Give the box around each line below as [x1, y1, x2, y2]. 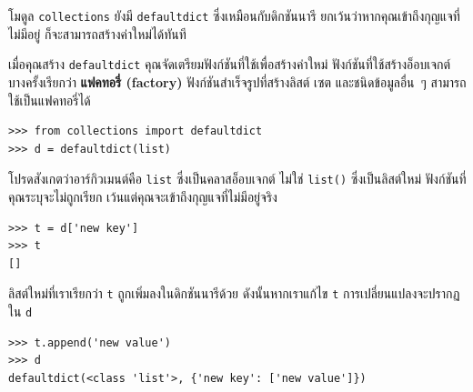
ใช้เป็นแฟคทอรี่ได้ [8, 90, 91, 109]
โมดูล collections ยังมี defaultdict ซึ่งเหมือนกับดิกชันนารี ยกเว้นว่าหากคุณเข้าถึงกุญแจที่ [8, 6, 460, 25]
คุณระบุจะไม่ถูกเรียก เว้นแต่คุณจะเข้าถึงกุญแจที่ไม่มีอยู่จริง [8, 186, 277, 206]
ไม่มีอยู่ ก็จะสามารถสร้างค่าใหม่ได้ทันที [8, 24, 186, 43]
